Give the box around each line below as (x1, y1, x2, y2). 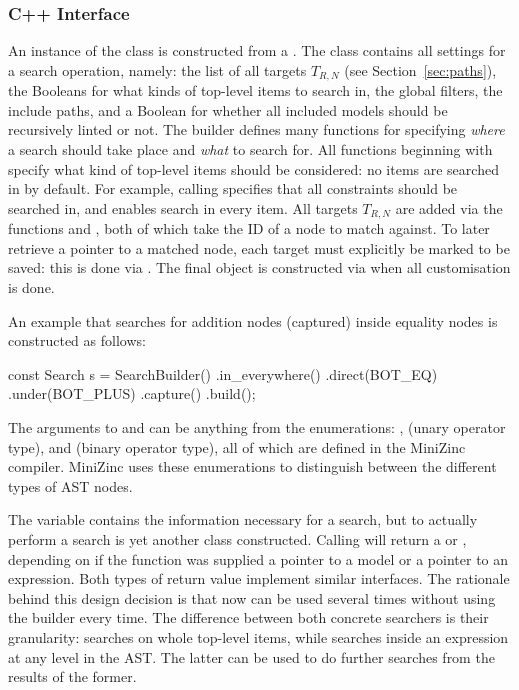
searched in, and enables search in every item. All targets (8, 197, 358, 218)
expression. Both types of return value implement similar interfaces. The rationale (8, 568, 510, 589)
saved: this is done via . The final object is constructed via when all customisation (8, 257, 511, 278)
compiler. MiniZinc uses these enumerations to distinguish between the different (8, 456, 497, 477)
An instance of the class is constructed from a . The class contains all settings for (8, 40, 506, 61)
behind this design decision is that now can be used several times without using (8, 587, 496, 608)
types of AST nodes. (8, 475, 133, 496)
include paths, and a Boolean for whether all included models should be (8, 99, 448, 120)
